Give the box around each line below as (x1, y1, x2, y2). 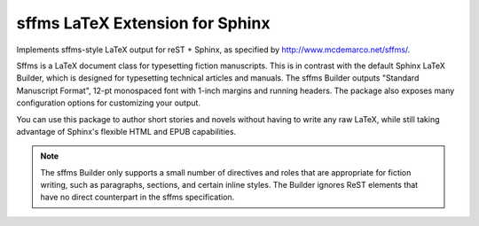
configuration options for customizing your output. (16, 97, 201, 108)
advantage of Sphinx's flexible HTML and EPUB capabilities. (16, 126, 237, 136)
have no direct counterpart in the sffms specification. (40, 191, 235, 203)
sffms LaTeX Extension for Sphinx (16, 13, 271, 33)
